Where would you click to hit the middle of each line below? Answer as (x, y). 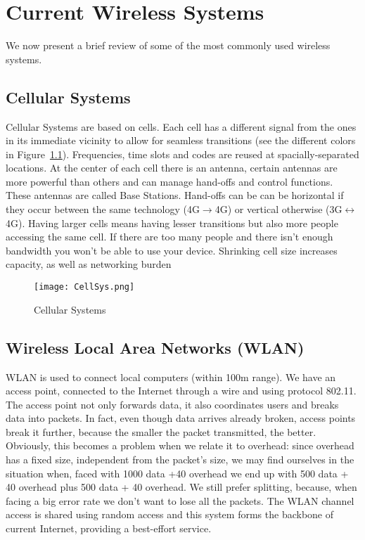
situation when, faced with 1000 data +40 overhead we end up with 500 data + (177, 473)
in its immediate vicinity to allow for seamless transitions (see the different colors (181, 140)
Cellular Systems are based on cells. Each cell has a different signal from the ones (181, 126)
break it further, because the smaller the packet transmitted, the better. (161, 431)
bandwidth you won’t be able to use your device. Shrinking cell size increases (172, 250)
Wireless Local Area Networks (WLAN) (155, 347)
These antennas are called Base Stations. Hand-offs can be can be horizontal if (175, 195)
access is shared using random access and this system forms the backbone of (170, 514)
